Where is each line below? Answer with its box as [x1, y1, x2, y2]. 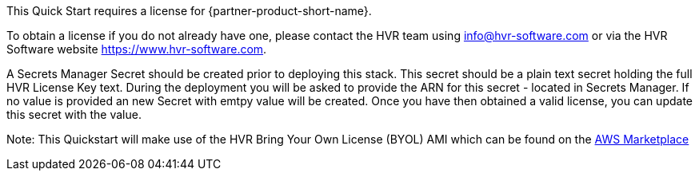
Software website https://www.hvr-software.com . [6, 42, 267, 56]
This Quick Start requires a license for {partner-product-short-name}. [6, 4, 372, 18]
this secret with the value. [6, 108, 142, 121]
